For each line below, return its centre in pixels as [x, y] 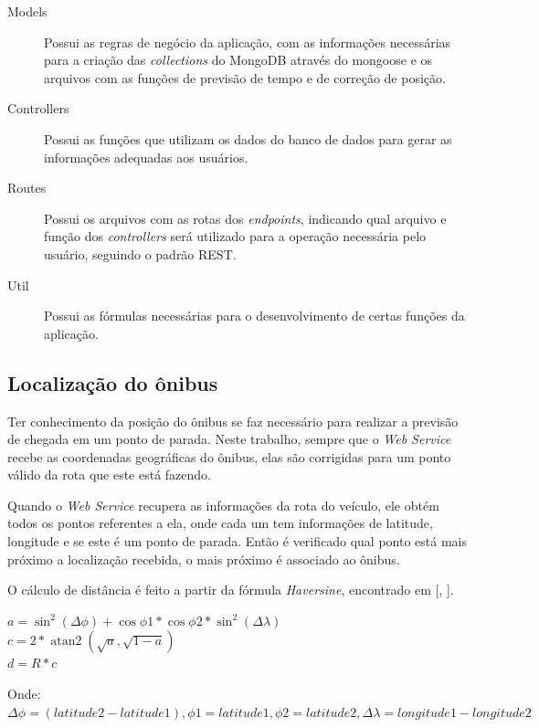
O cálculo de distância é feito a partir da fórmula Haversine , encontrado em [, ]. [231, 590]
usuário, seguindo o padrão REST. [140, 253]
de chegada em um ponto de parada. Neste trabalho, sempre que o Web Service [229, 439]
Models [27, 11]
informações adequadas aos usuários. [146, 157]
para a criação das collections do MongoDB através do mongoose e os [238, 60]
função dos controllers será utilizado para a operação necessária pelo [235, 236]
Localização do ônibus [113, 382]
